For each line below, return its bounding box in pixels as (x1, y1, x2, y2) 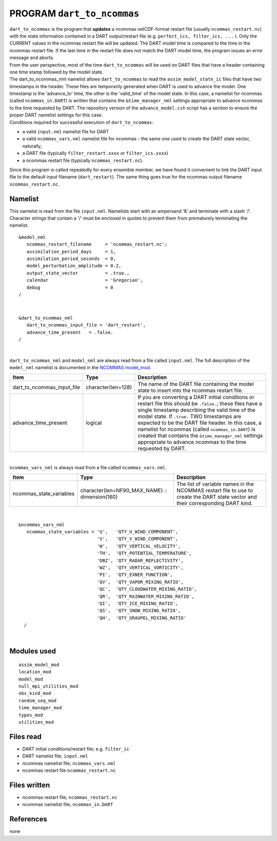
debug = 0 (26, 285, 114, 290)
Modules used (9, 647, 56, 656)
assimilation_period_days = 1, (26, 249, 116, 254)
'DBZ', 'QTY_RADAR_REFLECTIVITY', (96, 557, 184, 564)
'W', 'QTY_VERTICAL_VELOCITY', (96, 543, 181, 549)
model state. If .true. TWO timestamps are (137, 413, 242, 420)
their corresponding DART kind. (176, 500, 253, 507)
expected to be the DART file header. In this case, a (137, 419, 262, 427)
